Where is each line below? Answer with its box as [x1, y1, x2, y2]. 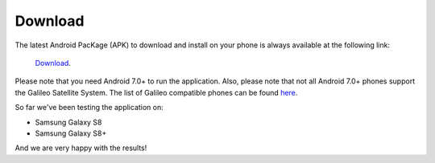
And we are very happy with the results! [14, 143, 147, 153]
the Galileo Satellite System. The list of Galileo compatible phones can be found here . [14, 88, 298, 97]
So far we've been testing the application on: [14, 103, 164, 112]
